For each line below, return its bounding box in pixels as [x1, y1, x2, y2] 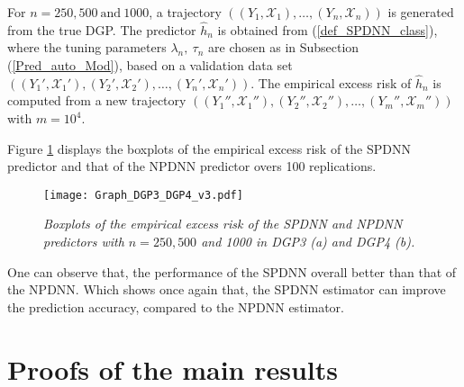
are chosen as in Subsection [208, 38, 359, 57]
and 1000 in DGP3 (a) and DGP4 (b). [201, 232, 415, 251]
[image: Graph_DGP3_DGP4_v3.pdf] [43, 188, 243, 202]
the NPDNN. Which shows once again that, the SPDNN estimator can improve [7, 280, 446, 299]
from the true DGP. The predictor [7, 20, 196, 39]
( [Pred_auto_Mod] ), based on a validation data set [7, 56, 293, 74]
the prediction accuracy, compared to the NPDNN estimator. [7, 297, 344, 316]
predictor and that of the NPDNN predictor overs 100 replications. [7, 157, 377, 175]
